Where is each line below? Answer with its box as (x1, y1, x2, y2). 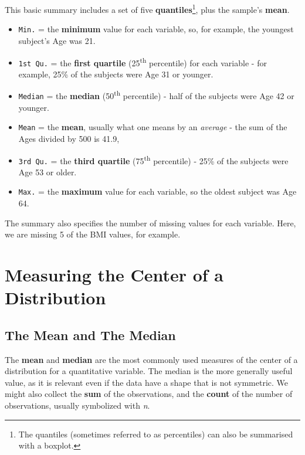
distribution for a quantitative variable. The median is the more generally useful (5, 365, 293, 377)
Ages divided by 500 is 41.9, (18, 132, 120, 144)
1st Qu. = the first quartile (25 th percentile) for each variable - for (18, 55, 267, 69)
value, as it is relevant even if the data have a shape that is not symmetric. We (5, 376, 289, 388)
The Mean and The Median (5, 325, 176, 344)
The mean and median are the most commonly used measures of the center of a (5, 353, 298, 365)
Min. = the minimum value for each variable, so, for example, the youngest (18, 23, 294, 35)
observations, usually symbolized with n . (5, 399, 150, 412)
